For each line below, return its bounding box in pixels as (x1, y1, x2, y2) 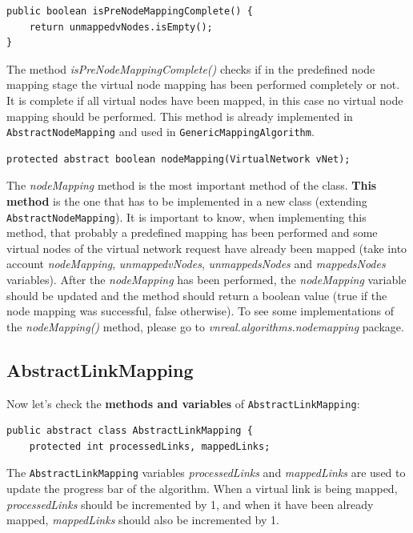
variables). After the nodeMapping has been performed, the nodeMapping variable (6, 271, 407, 288)
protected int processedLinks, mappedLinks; (29, 440, 271, 452)
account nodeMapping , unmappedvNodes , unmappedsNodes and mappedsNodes (6, 255, 386, 272)
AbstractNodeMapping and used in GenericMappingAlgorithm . (6, 123, 315, 140)
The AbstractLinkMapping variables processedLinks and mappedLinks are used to (6, 464, 406, 481)
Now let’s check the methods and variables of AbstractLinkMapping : (6, 395, 360, 411)
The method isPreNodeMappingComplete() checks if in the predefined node (6, 60, 375, 77)
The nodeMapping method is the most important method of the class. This (6, 177, 377, 194)
